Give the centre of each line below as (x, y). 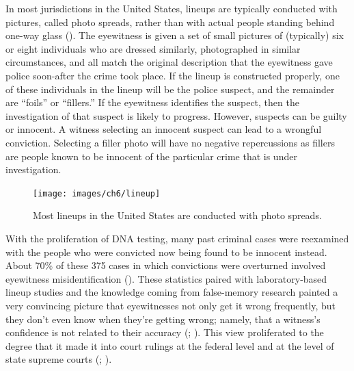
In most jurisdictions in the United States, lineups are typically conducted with (172, 8)
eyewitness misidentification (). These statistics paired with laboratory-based (166, 278)
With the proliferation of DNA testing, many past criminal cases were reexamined (177, 238)
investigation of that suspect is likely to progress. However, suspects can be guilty (176, 115)
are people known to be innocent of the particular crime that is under (151, 156)
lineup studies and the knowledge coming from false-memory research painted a (172, 292)
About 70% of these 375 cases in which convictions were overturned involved (166, 265)
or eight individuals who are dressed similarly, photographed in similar (153, 48)
